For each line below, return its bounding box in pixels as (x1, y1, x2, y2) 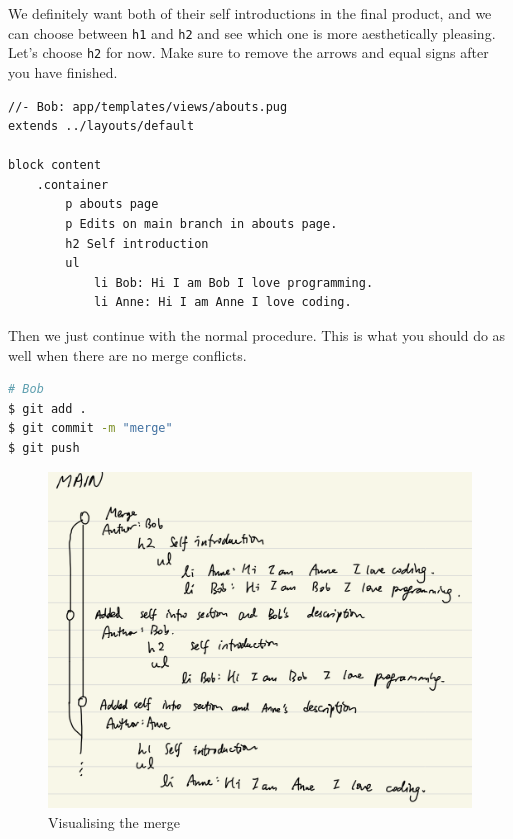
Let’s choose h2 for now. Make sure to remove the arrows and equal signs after (8, 42, 489, 63)
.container (36, 177, 109, 192)
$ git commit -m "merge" (8, 421, 173, 436)
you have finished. (8, 61, 118, 82)
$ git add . (8, 401, 87, 416)
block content (8, 158, 102, 173)
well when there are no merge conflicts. (8, 344, 247, 365)
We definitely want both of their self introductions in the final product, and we (8, 3, 492, 23)
